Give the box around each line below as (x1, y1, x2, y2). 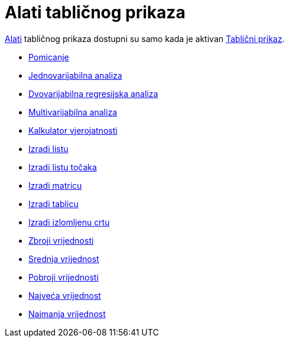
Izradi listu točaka (28, 162, 97, 172)
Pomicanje (28, 51, 69, 62)
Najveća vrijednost (28, 290, 101, 301)
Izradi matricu (28, 180, 82, 191)
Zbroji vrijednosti (28, 235, 94, 246)
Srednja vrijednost (28, 253, 99, 264)
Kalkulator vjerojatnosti (28, 125, 118, 135)
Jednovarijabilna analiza (28, 70, 122, 80)
